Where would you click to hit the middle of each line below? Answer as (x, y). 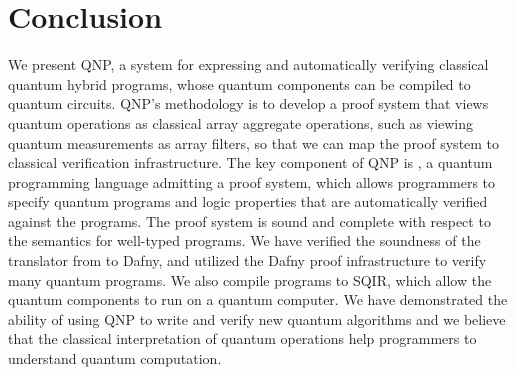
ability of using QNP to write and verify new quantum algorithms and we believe (257, 318)
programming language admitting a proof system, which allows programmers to (252, 181)
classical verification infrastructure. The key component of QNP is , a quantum (250, 162)
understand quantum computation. (115, 358)
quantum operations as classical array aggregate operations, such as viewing (241, 122)
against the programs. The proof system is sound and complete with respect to (249, 220)
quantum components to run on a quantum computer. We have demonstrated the (258, 299)
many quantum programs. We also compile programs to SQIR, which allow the (250, 279)
